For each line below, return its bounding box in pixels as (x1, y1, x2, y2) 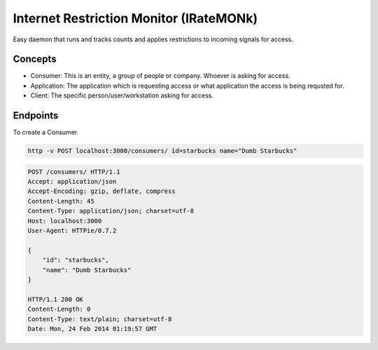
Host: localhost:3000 (27, 217, 102, 224)
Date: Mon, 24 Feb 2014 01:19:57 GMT (27, 325, 157, 332)
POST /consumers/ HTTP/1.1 (27, 168, 120, 175)
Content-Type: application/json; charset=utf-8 (27, 207, 194, 215)
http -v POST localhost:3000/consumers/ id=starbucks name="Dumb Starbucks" (27, 147, 297, 155)
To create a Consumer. (13, 128, 79, 137)
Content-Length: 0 (27, 305, 91, 314)
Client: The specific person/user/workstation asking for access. (30, 91, 213, 100)
